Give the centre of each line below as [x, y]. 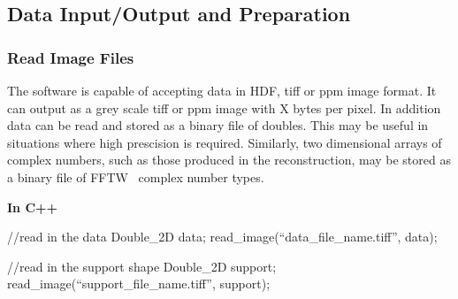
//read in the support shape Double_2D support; [142, 266]
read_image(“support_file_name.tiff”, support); [139, 284]
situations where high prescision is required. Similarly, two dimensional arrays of [225, 142]
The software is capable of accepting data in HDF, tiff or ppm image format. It [222, 90]
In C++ [33, 207]
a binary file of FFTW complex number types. [136, 176]
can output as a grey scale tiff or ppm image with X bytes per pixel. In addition [224, 107]
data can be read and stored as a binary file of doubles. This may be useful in [218, 125]
